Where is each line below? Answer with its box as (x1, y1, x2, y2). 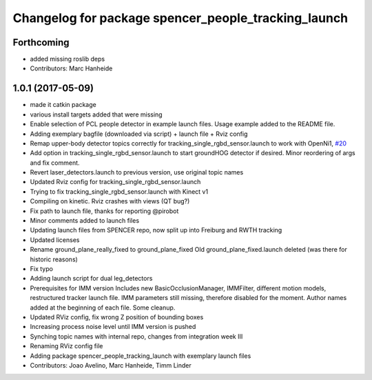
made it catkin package (30, 101, 96, 109)
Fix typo (30, 265, 53, 272)
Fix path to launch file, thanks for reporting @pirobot (30, 207, 179, 215)
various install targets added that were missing (30, 110, 163, 119)
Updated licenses (30, 235, 80, 244)
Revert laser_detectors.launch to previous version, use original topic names (30, 168, 244, 177)
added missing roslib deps (30, 55, 105, 63)
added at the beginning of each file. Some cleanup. (30, 303, 176, 312)
